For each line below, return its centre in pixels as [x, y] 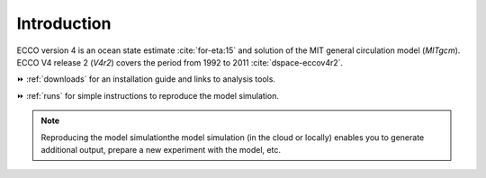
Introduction [64, 23]
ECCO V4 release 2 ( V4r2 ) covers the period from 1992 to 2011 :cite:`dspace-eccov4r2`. [180, 62]
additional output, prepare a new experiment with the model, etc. [161, 149]
